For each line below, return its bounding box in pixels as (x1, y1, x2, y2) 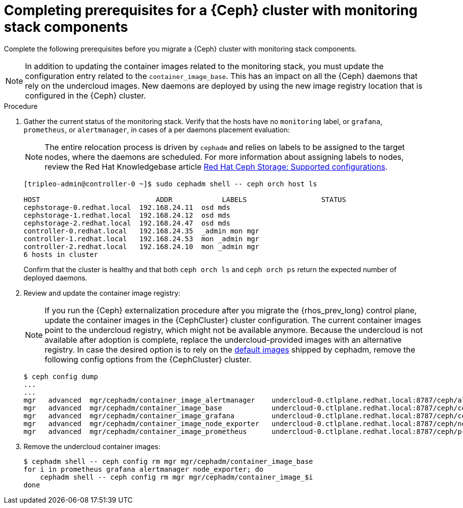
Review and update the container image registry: (24, 288, 180, 297)
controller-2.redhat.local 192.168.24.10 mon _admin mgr (24, 242, 259, 251)
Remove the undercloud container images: (24, 442, 160, 451)
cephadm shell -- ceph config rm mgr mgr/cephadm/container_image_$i (40, 473, 313, 481)
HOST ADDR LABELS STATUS (24, 195, 346, 203)
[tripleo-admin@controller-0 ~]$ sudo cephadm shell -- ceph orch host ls (24, 179, 317, 188)
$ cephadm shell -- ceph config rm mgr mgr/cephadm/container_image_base (24, 457, 313, 465)
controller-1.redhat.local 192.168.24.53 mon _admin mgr (24, 234, 259, 243)
